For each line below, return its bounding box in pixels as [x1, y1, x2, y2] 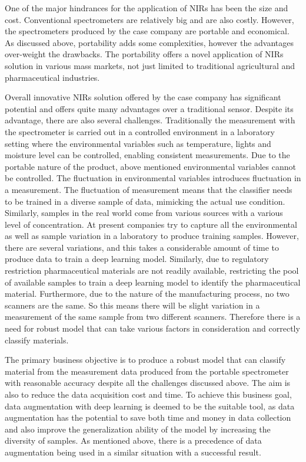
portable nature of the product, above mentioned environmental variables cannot [5, 160, 296, 172]
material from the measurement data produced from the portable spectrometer [5, 365, 289, 377]
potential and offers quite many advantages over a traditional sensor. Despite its [5, 102, 294, 114]
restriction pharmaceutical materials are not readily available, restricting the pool [5, 264, 299, 277]
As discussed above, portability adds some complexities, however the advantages [5, 36, 294, 48]
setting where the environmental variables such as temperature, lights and [5, 137, 271, 149]
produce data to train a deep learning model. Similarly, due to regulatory [5, 253, 269, 265]
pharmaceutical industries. [5, 71, 100, 83]
